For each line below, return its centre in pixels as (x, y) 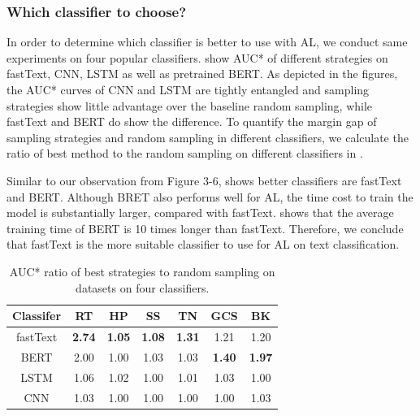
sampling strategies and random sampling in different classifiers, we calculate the (208, 137)
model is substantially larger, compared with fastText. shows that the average (200, 212)
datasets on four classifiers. (143, 287)
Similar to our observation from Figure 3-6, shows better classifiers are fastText (204, 180)
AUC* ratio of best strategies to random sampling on (142, 271)
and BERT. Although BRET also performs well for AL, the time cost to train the (210, 196)
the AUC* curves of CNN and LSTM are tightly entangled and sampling (188, 89)
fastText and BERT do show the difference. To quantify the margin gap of (192, 121)
